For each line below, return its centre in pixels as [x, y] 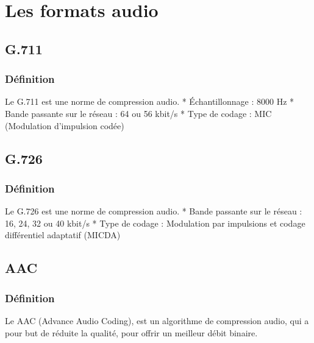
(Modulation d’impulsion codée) [65, 125]
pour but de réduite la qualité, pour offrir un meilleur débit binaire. [131, 332]
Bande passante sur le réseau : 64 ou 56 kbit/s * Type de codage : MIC [138, 113]
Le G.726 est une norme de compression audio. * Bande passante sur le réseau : [154, 211]
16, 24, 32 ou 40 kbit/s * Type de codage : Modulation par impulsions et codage [155, 223]
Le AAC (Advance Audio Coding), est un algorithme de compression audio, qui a [157, 320]
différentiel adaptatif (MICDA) [63, 235]
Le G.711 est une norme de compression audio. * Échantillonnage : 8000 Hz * [150, 101]
